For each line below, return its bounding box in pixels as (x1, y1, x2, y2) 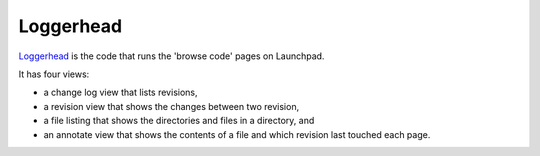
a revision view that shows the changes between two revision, (43, 100, 300, 112)
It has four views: (18, 68, 90, 80)
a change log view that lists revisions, (43, 86, 198, 99)
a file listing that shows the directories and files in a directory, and (43, 115, 315, 127)
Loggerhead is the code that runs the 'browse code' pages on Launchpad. (18, 50, 325, 62)
